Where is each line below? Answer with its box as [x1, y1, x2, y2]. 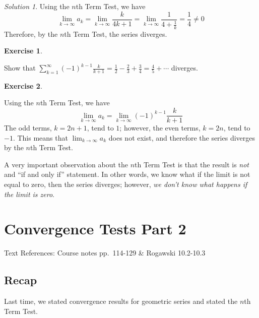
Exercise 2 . [4, 80, 42, 91]
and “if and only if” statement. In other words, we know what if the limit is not [4, 169, 250, 179]
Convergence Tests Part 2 [4, 218, 186, 239]
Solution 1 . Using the [4, 1, 70, 11]
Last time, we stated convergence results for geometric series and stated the [4, 296, 238, 306]
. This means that [13, 132, 68, 143]
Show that [4, 62, 36, 73]
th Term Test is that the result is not [135, 159, 249, 169]
